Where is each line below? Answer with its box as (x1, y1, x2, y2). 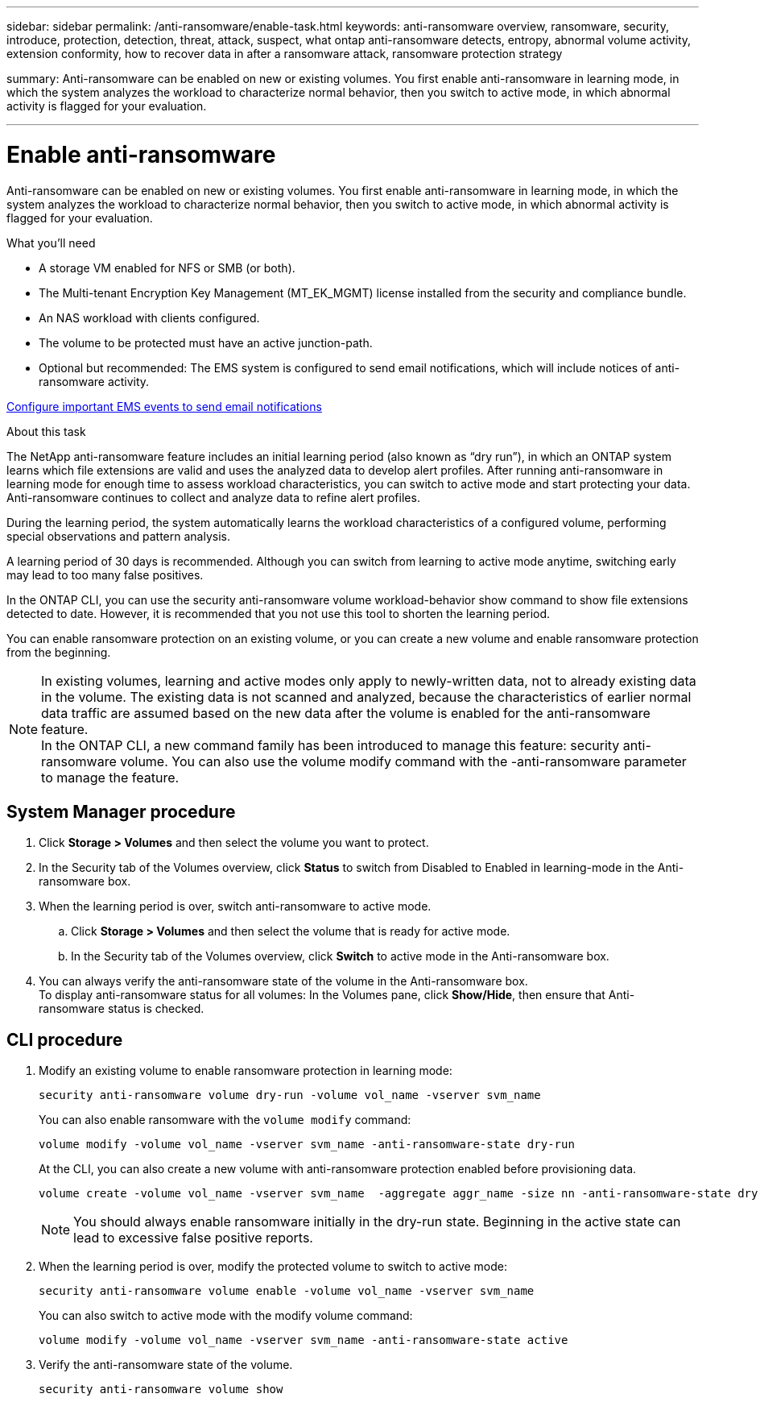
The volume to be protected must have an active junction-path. (39, 335, 373, 350)
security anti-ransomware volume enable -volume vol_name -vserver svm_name (39, 1284, 535, 1298)
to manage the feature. (41, 769, 180, 786)
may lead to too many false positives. (6, 567, 204, 582)
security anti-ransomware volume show (39, 1383, 283, 1396)
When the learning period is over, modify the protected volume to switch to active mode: (39, 1259, 508, 1274)
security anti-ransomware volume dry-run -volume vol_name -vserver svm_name (39, 1089, 541, 1102)
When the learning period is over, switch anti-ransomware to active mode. (39, 899, 432, 914)
